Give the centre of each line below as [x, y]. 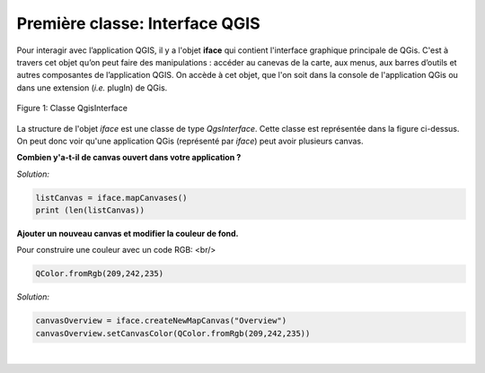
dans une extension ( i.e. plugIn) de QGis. [92, 87]
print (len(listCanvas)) [90, 210]
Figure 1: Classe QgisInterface [72, 108]
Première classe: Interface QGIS [138, 23]
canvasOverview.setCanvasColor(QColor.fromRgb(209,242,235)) [173, 333]
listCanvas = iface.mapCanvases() [111, 198]
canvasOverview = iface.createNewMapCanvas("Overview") [161, 321]
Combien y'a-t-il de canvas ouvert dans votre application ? [129, 158]
